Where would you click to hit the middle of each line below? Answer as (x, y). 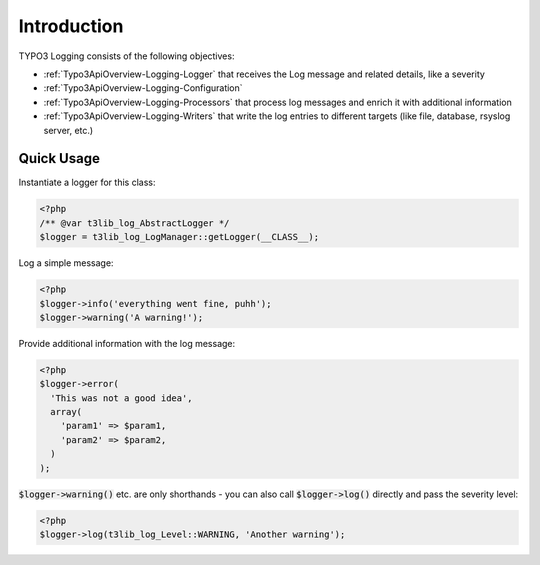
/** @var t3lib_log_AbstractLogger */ (134, 223)
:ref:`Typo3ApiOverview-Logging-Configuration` (143, 88)
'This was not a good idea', (122, 398)
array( (66, 412)
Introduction (71, 26)
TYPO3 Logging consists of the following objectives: (126, 56)
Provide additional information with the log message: (127, 343)
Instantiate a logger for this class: (87, 182)
